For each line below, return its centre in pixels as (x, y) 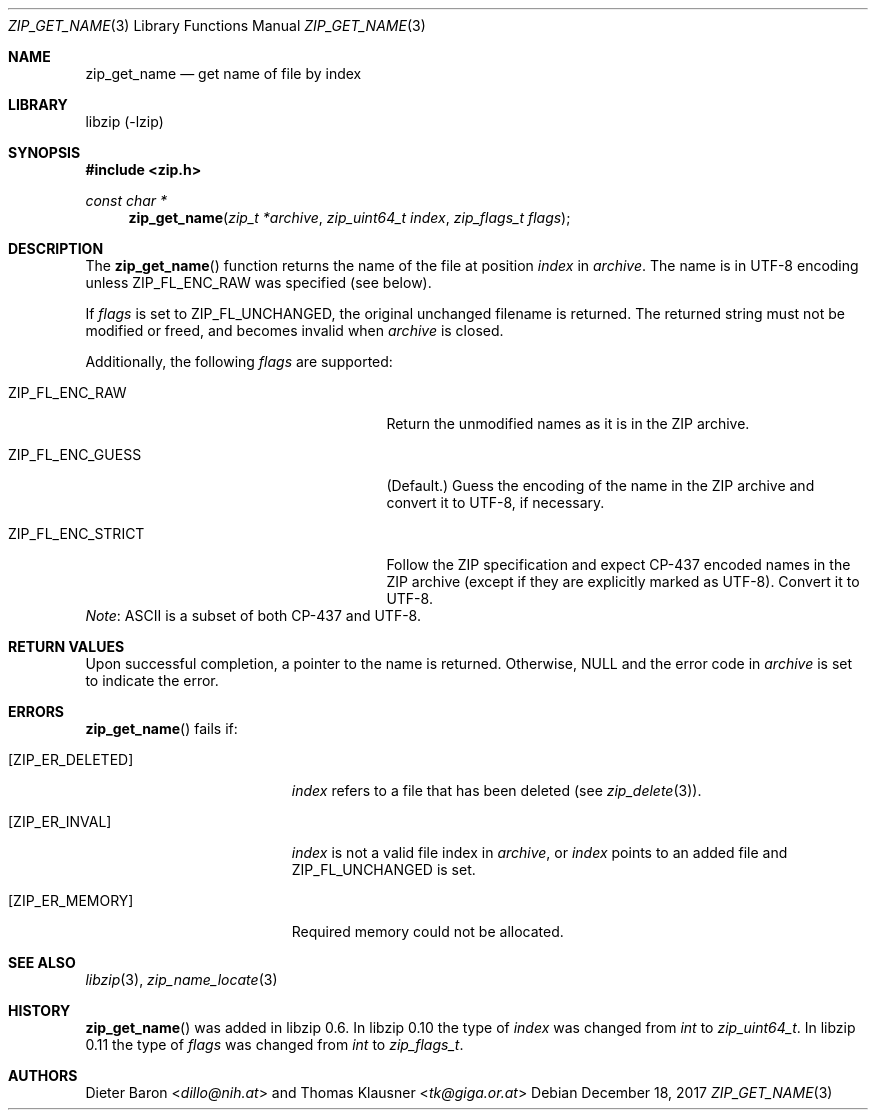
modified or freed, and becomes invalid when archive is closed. (294, 330)
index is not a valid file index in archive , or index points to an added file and (539, 852)
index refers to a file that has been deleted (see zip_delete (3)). (496, 790)
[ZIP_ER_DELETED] (71, 759)
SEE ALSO (42, 962)
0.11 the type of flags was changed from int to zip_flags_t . (274, 1044)
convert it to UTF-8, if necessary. (495, 502)
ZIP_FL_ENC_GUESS (75, 454)
